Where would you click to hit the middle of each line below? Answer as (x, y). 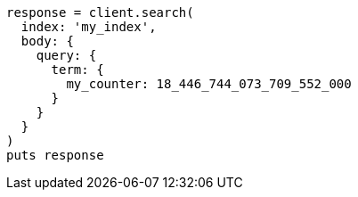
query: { (66, 55)
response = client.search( (100, 12)
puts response (55, 155)
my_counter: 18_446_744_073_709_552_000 (209, 84)
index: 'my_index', (89, 27)
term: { (77, 70)
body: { (47, 41)
